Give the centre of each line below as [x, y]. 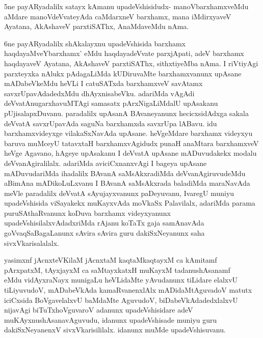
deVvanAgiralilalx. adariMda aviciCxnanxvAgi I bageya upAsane [106, 163]
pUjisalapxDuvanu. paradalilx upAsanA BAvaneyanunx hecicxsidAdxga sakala [126, 113]
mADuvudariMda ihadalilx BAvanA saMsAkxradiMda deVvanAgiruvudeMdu [125, 173]
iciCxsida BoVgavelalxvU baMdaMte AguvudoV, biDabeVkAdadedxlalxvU [121, 300]
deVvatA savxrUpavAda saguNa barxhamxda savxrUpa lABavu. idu [111, 123]
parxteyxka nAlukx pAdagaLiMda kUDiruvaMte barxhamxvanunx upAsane [123, 73]
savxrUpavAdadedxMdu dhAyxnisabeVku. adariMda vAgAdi [99, 93]
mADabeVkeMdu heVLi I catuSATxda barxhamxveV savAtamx [103, 83]
